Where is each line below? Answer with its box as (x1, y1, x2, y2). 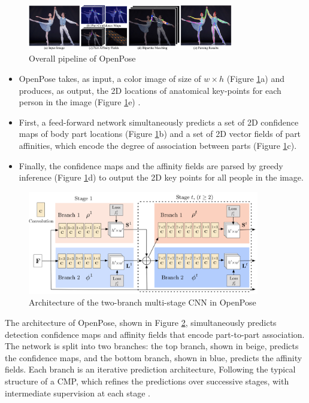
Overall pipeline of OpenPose (29, 52, 136, 65)
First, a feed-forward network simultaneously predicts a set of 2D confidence (19, 115, 299, 128)
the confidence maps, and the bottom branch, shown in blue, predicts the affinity (5, 351, 302, 364)
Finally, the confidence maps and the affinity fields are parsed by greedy (19, 159, 283, 172)
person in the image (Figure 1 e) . (19, 96, 141, 108)
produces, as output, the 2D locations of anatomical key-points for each (19, 84, 281, 96)
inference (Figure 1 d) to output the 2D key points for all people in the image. (19, 171, 304, 184)
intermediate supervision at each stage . (5, 386, 150, 399)
